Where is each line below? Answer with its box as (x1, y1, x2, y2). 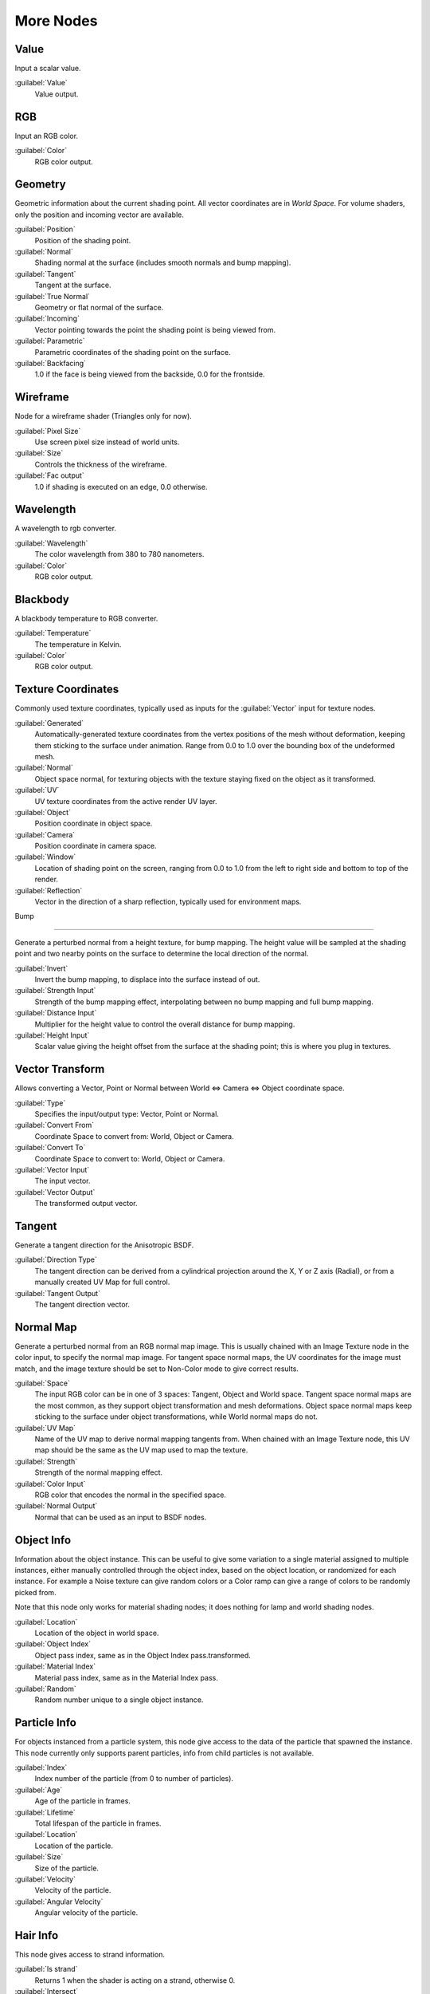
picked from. (14, 1587, 57, 1597)
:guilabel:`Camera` (14, 830, 76, 839)
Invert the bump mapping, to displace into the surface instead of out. (34, 974, 260, 984)
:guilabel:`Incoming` (14, 313, 80, 323)
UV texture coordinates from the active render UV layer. (34, 796, 218, 806)
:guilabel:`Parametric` (14, 336, 85, 346)
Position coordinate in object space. (34, 818, 153, 829)
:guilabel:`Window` (14, 852, 76, 861)
